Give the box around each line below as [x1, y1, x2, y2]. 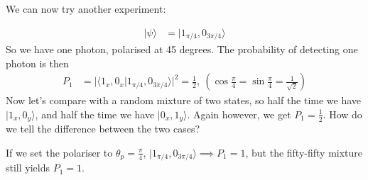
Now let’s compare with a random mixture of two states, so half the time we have [6, 93, 362, 108]
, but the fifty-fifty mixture [245, 145, 363, 159]
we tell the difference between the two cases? [6, 121, 200, 136]
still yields [6, 160, 50, 175]
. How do [323, 106, 362, 121]
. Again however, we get [187, 106, 291, 121]
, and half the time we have [35, 106, 155, 121]
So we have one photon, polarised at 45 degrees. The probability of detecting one [6, 42, 358, 57]
